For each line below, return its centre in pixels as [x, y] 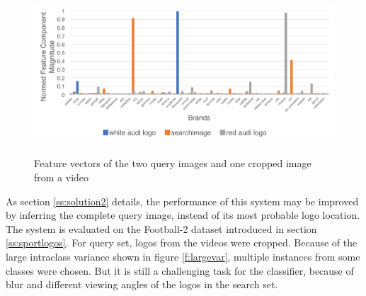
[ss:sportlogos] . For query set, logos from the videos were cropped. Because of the [182, 243]
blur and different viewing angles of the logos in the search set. [142, 284]
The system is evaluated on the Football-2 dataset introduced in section [161, 228]
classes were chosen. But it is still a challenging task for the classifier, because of [180, 270]
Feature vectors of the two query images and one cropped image [173, 163]
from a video [62, 177]
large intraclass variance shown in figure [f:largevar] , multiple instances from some [183, 256]
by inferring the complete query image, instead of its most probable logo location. [183, 215]
